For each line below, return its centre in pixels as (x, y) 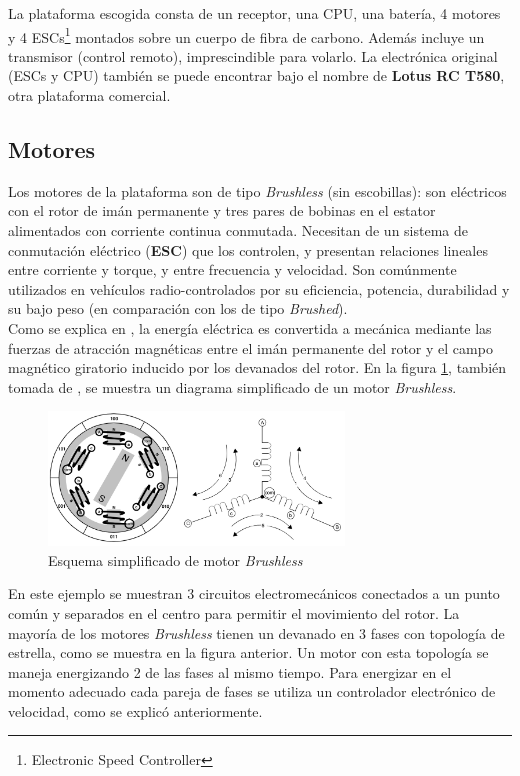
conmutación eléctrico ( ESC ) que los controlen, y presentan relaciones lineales (248, 249)
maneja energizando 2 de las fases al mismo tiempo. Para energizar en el (230, 671)
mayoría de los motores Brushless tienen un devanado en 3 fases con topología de (256, 632)
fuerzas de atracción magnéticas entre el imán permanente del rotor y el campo (250, 347)
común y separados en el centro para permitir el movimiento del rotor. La (234, 612)
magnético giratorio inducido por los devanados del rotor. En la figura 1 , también (257, 367)
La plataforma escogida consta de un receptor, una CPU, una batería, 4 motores (254, 13)
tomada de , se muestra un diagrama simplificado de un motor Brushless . (232, 386)
